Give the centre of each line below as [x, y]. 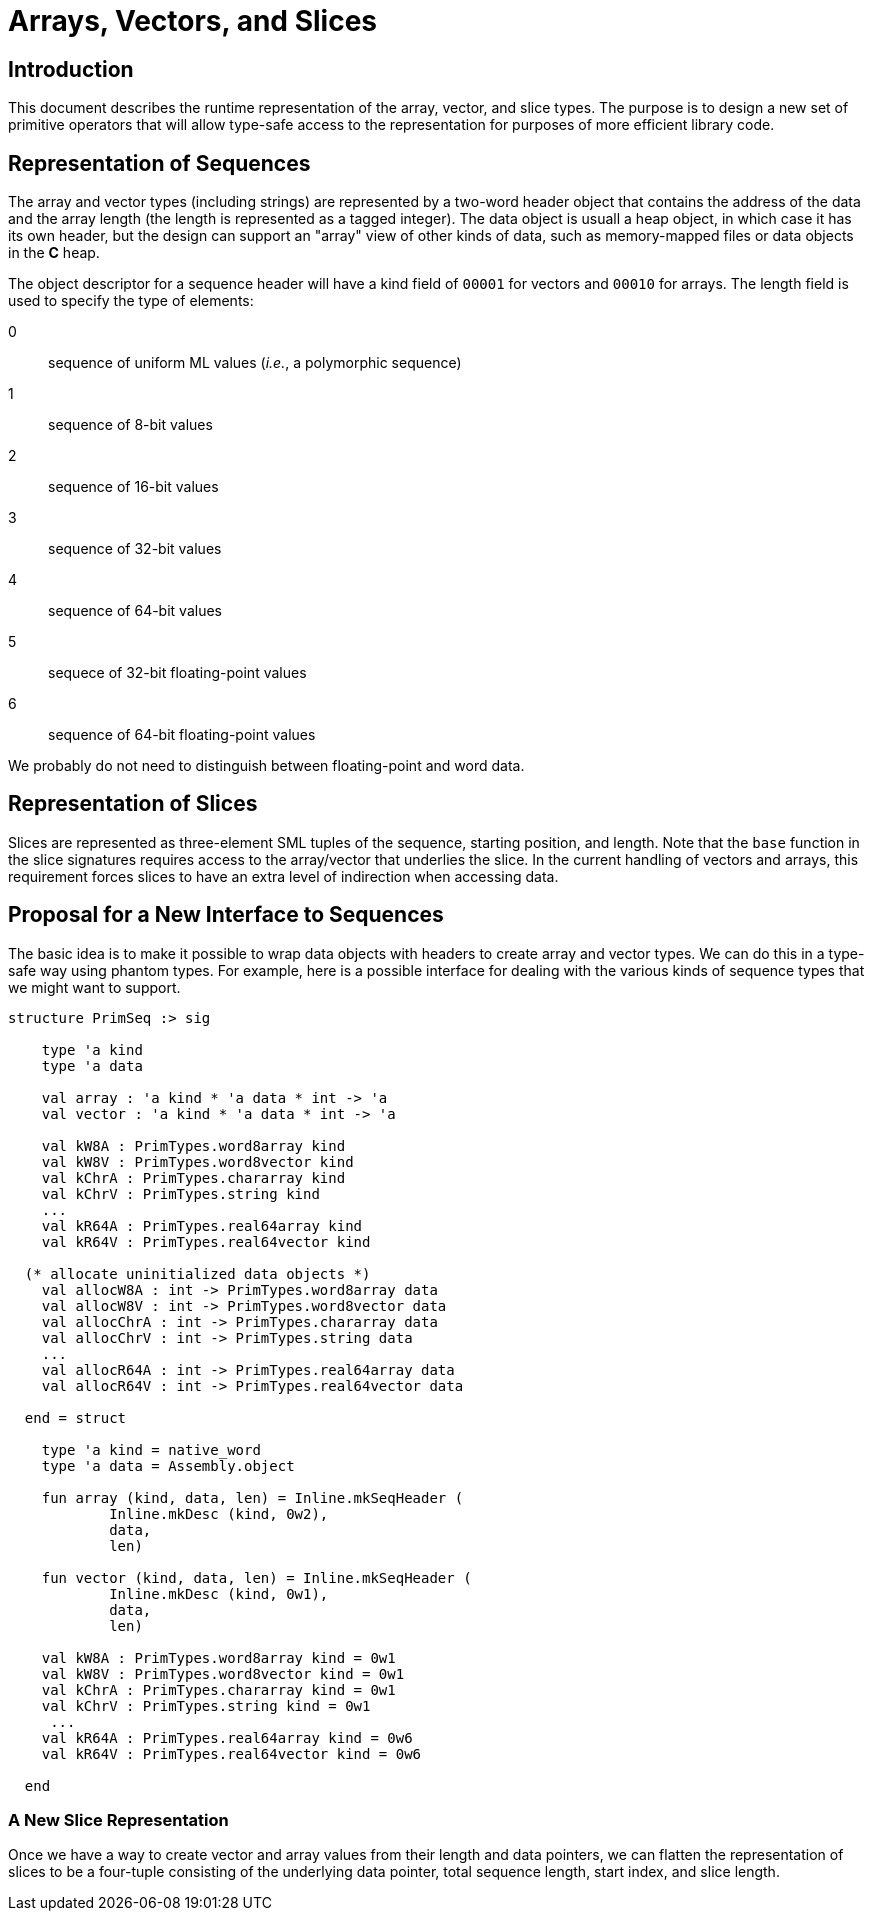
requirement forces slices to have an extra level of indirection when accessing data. [283, 876]
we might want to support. [94, 987]
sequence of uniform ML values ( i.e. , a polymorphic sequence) [255, 363]
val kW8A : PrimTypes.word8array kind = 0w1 [218, 1657]
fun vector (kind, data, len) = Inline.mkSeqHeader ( [256, 1577]
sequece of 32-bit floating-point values [177, 673]
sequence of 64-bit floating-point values [182, 735]
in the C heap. [54, 253]
